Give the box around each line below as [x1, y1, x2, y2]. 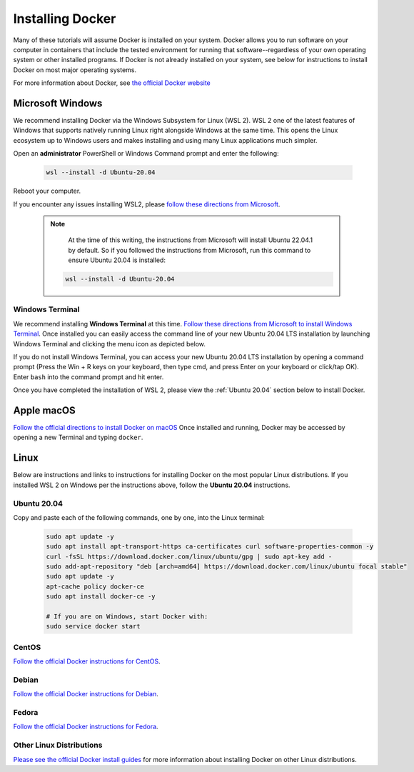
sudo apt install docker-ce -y [46, 593, 156, 601]
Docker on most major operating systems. [13, 65, 137, 74]
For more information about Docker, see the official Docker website [13, 79, 211, 87]
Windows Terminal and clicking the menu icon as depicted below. [13, 339, 206, 348]
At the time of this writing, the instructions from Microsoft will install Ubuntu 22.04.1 [68, 236, 313, 244]
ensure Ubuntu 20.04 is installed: [68, 256, 166, 264]
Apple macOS [13, 404, 76, 416]
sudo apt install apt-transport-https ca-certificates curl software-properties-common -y [46, 543, 374, 551]
